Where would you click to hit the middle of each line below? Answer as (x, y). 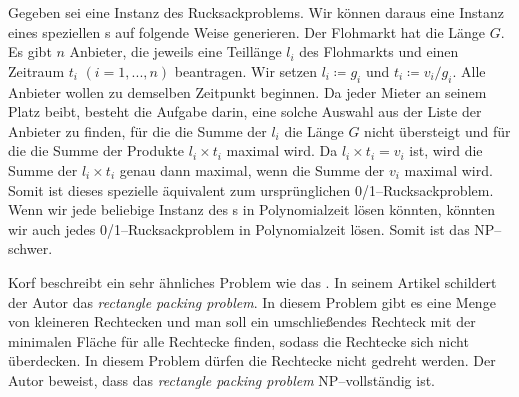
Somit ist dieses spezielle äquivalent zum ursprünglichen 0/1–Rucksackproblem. (251, 189)
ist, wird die (446, 150)
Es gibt (30, 51)
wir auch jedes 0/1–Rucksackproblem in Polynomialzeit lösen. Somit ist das (239, 228)
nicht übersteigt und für (437, 130)
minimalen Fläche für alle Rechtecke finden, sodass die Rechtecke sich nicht (238, 340)
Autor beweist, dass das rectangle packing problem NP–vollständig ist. (221, 379)
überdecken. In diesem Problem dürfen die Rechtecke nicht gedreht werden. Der (252, 360)
